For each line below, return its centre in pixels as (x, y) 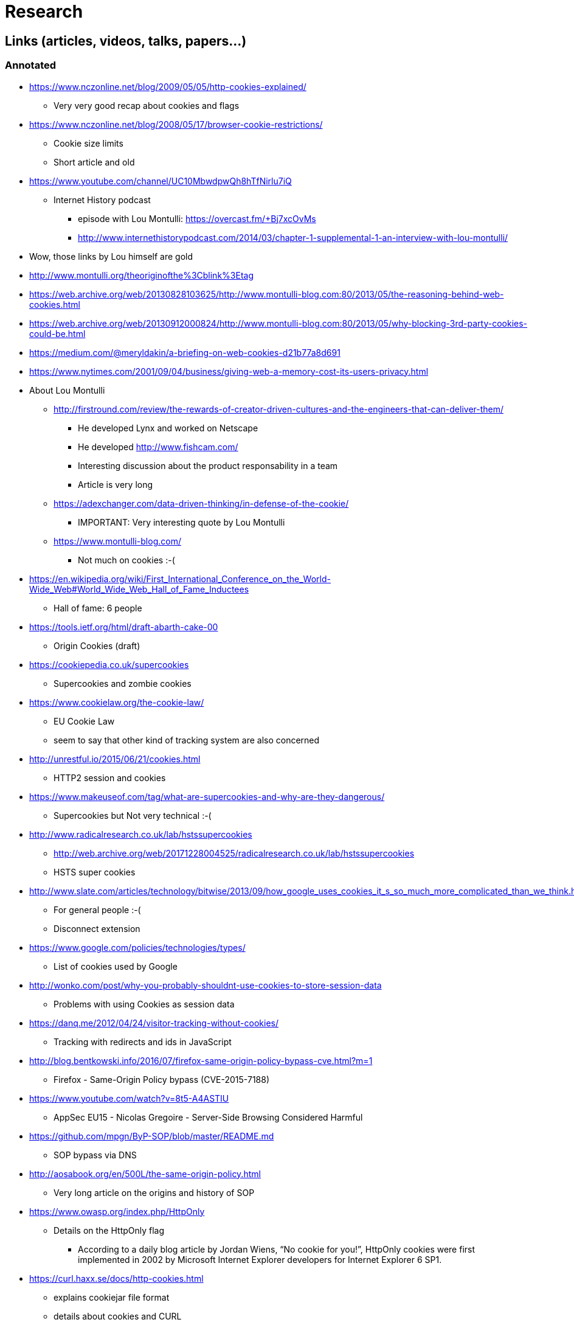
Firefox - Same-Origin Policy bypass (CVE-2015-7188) (162, 1079)
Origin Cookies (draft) (97, 645)
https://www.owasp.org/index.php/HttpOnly (117, 1211)
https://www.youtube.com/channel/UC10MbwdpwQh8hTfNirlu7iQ (161, 181)
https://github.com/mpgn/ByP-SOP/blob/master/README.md (152, 1136)
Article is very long (116, 484)
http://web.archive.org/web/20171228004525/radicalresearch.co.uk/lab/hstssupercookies (234, 853)
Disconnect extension (97, 928)
